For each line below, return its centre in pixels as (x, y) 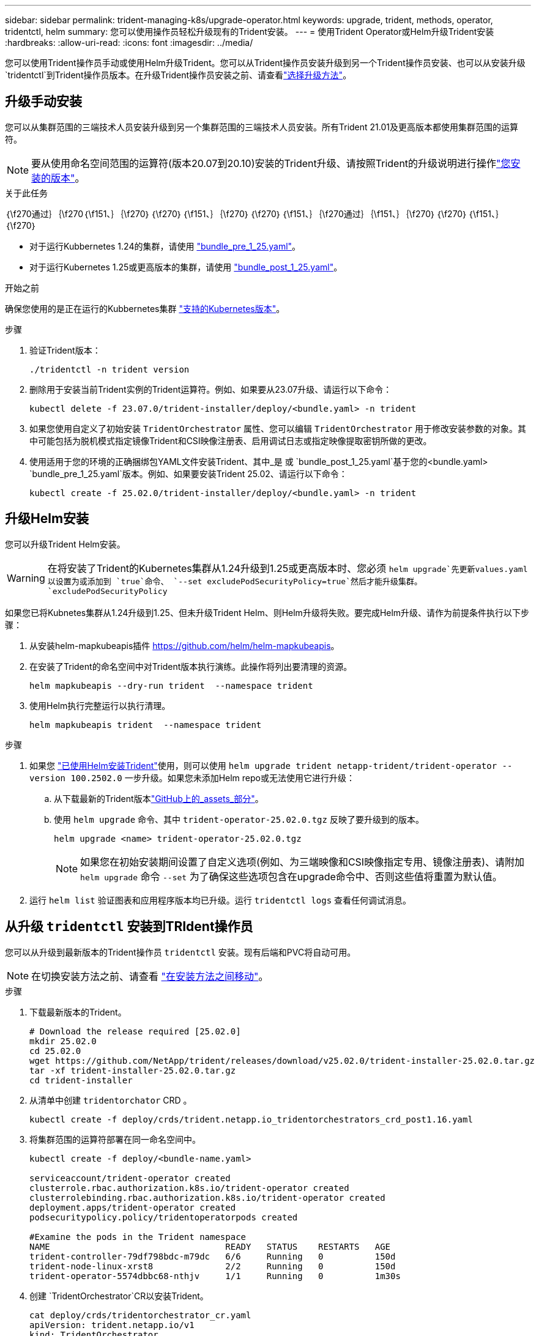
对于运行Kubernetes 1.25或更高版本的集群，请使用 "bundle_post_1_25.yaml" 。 (186, 267)
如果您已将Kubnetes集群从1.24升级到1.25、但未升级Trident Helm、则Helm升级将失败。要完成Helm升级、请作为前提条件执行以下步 (267, 612)
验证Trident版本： (65, 350)
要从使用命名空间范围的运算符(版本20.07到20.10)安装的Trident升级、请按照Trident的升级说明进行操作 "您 (271, 163)
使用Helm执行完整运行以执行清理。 (100, 705)
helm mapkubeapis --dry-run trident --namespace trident (171, 685)
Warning (26, 578)
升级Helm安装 (47, 519)
